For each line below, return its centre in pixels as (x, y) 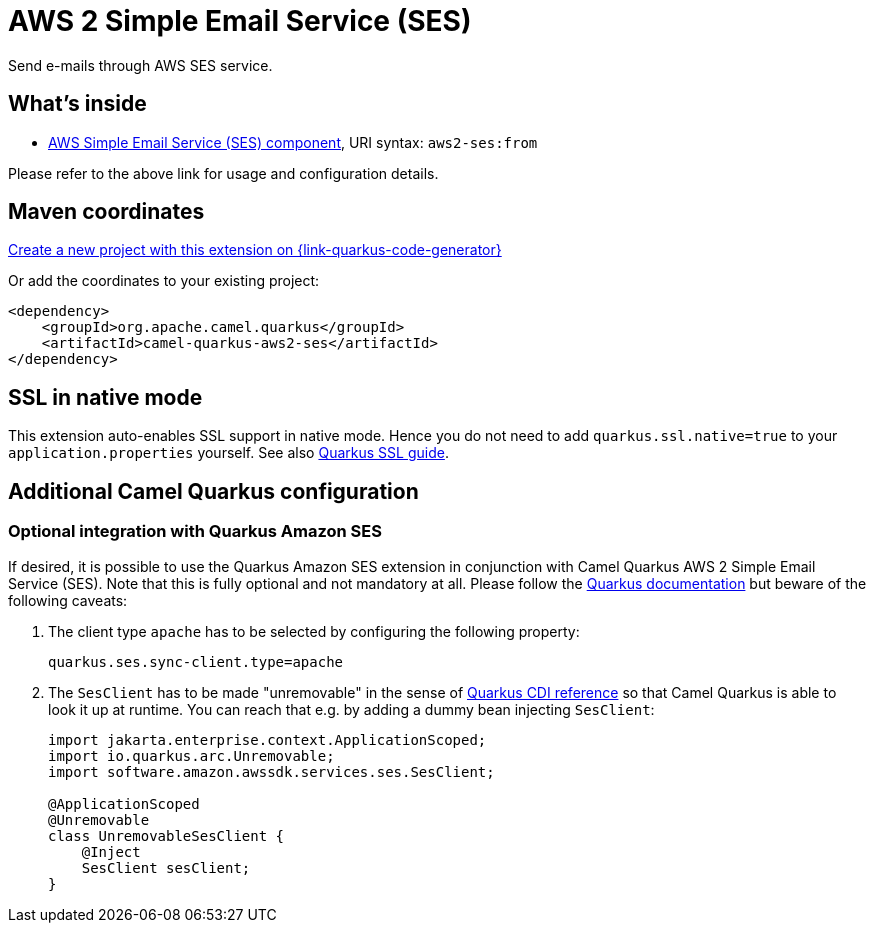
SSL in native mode (105, 397)
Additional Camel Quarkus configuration (213, 491)
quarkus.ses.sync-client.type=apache (196, 661)
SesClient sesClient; (166, 867)
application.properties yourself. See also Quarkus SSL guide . (228, 453)
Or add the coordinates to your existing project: (164, 281)
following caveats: (68, 600)
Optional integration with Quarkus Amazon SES (195, 531)
